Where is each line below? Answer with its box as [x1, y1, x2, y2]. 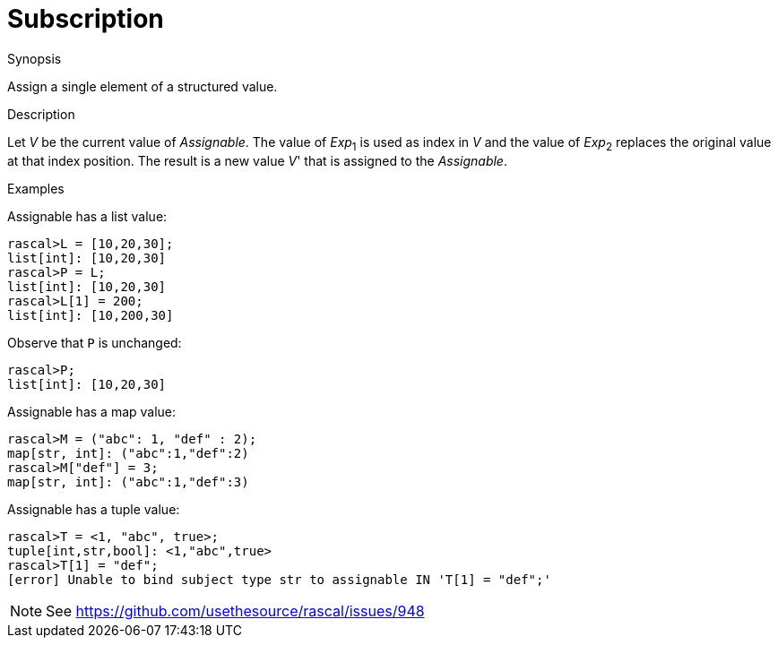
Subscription [7, 4, 164, 34]
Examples [7, 180, 65, 196]
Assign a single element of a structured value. [7, 78, 278, 94]
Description [7, 106, 75, 122]
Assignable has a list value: [7, 208, 168, 224]
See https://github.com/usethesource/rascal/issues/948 [46, 601, 425, 620]
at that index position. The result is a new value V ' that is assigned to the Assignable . [7, 152, 507, 168]
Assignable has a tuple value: [7, 501, 180, 517]
